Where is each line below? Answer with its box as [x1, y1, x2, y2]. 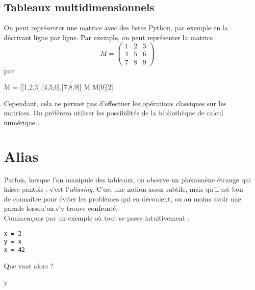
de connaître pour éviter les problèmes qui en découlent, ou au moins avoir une [4, 193, 241, 203]
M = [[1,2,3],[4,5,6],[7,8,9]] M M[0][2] [4, 82, 113, 92]
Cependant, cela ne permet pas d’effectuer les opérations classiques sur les [4, 98, 227, 108]
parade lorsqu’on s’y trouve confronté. [4, 203, 118, 213]
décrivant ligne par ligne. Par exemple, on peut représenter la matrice [4, 32, 213, 42]
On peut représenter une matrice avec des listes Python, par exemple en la [4, 22, 228, 33]
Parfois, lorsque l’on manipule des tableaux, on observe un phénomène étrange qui [4, 174, 251, 184]
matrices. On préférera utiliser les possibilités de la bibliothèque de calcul [4, 108, 224, 118]
